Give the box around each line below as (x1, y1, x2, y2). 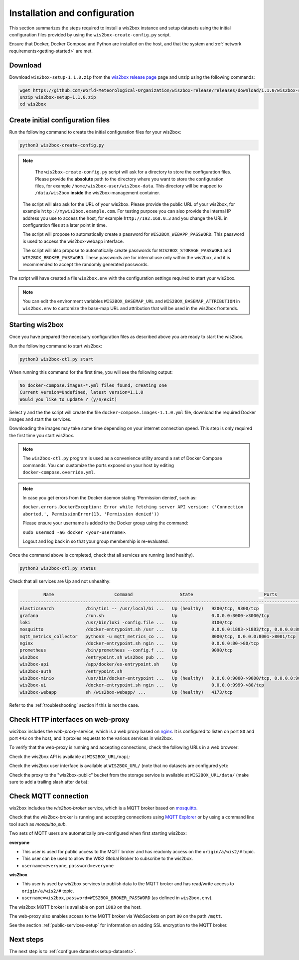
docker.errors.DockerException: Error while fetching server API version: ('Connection (22, 504, 244, 510)
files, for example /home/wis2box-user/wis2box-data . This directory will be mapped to (35, 183, 222, 189)
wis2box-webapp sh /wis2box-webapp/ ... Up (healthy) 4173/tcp (19, 689, 233, 695)
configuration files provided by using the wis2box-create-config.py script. (9, 31, 171, 37)
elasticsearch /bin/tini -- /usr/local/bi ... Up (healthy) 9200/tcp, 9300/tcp (19, 606, 259, 612)
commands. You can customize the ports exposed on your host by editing (22, 462, 174, 468)
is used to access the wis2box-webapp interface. (22, 238, 124, 244)
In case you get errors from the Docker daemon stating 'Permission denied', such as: (22, 495, 197, 501)
